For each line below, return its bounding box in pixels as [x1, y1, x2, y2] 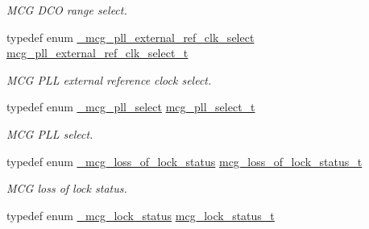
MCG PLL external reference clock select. [6, 71, 212, 88]
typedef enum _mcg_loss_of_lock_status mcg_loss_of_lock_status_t [6, 152, 363, 169]
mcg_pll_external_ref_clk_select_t [6, 44, 189, 61]
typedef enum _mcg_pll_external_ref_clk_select [6, 28, 255, 45]
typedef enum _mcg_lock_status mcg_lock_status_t [6, 206, 275, 223]
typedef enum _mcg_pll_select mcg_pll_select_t [6, 98, 255, 115]
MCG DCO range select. [6, 2, 127, 18]
